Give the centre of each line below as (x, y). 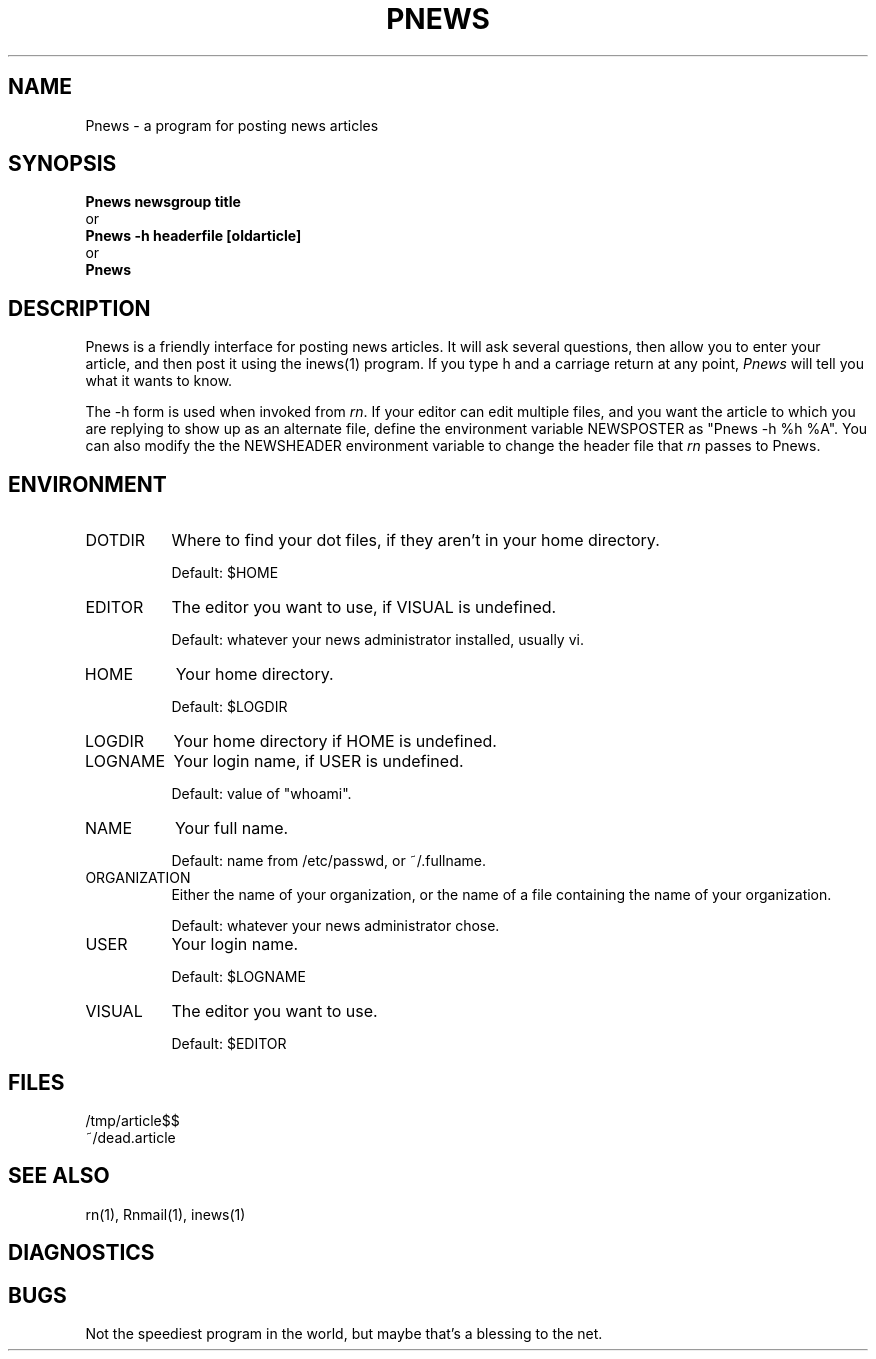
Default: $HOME (225, 573)
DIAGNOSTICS (81, 1253)
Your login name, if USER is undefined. (318, 761)
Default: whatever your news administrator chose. (335, 926)
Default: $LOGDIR (229, 707)
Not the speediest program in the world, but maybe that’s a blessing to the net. (344, 1334)
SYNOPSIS (62, 164)
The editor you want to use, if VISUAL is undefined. (364, 607)
